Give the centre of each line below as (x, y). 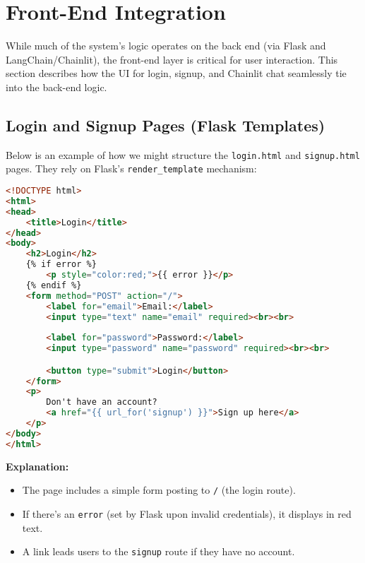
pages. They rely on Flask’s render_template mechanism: (131, 168)
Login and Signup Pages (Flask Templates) (166, 125)
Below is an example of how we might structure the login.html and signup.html (183, 154)
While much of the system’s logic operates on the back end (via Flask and (166, 46)
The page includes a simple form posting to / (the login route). (159, 490)
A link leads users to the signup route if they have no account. (158, 551)
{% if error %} (61, 265)
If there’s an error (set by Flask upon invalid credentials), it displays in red (187, 513)
